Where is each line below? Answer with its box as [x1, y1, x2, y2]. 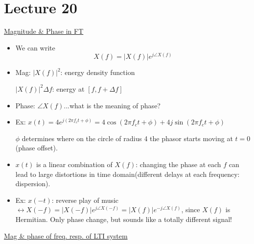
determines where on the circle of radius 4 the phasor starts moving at [22, 133, 233, 143]
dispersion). [15, 178, 50, 189]
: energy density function [60, 67, 135, 77]
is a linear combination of [36, 159, 113, 169]
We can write [15, 42, 55, 52]
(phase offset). [15, 143, 58, 153]
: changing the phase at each [136, 159, 221, 169]
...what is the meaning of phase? [64, 100, 161, 110]
